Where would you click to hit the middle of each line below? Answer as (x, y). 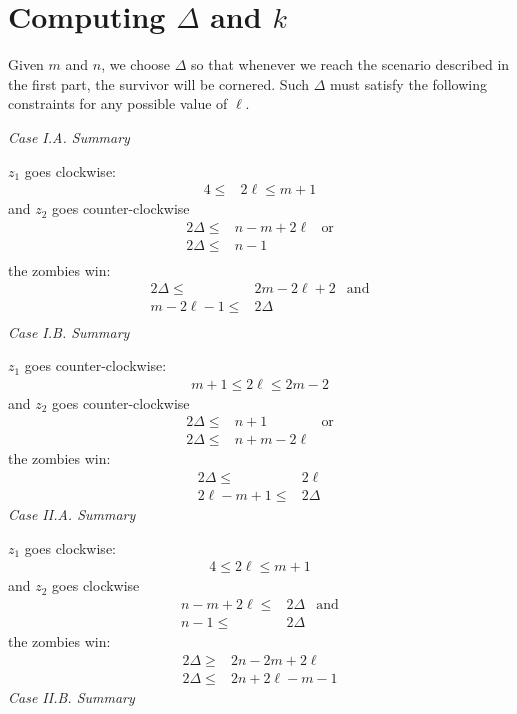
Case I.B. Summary (69, 331)
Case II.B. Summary (71, 696)
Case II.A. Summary (72, 514)
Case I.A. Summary (69, 136)
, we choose (136, 64)
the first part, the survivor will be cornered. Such (159, 83)
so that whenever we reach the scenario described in (350, 64)
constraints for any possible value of (118, 103)
